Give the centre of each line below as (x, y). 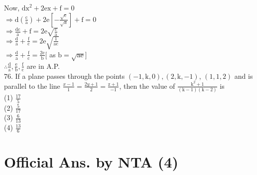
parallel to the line (32, 86)
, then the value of (147, 86)
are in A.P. (43, 66)
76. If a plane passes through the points (64, 76)
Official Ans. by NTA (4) (91, 162)
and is (244, 76)
